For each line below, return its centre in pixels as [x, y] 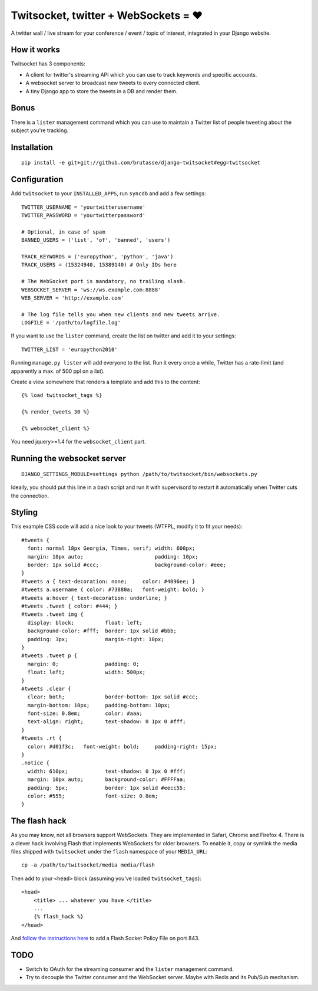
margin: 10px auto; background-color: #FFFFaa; [107, 780]
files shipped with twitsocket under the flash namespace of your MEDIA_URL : [109, 852]
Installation [32, 147]
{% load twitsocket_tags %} [62, 396]
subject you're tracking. [40, 130]
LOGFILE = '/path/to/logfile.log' [71, 323]
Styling [24, 512]
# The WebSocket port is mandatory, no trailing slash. [104, 281]
